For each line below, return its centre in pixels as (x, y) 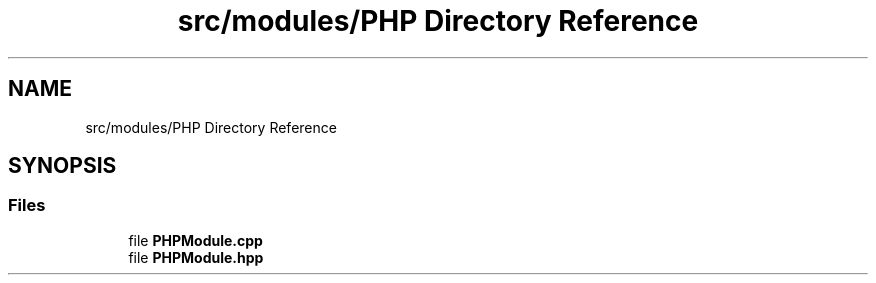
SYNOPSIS (62, 166)
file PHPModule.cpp (195, 240)
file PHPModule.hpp (196, 257)
